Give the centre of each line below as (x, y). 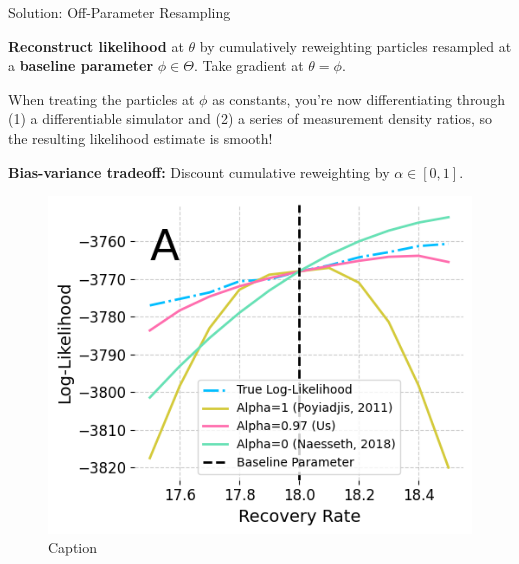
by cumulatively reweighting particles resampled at (355, 45)
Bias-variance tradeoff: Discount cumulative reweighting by (199, 171)
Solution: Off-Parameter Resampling (119, 12)
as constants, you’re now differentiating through (358, 98)
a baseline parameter (81, 65)
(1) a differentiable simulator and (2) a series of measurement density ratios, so (250, 118)
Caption (73, 547)
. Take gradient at (248, 65)
